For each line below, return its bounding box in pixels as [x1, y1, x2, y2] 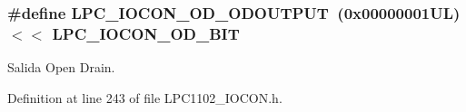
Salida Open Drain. [7, 58, 115, 77]
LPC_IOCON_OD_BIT [52, 22, 240, 44]
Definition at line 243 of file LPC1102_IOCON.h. [7, 88, 283, 107]
